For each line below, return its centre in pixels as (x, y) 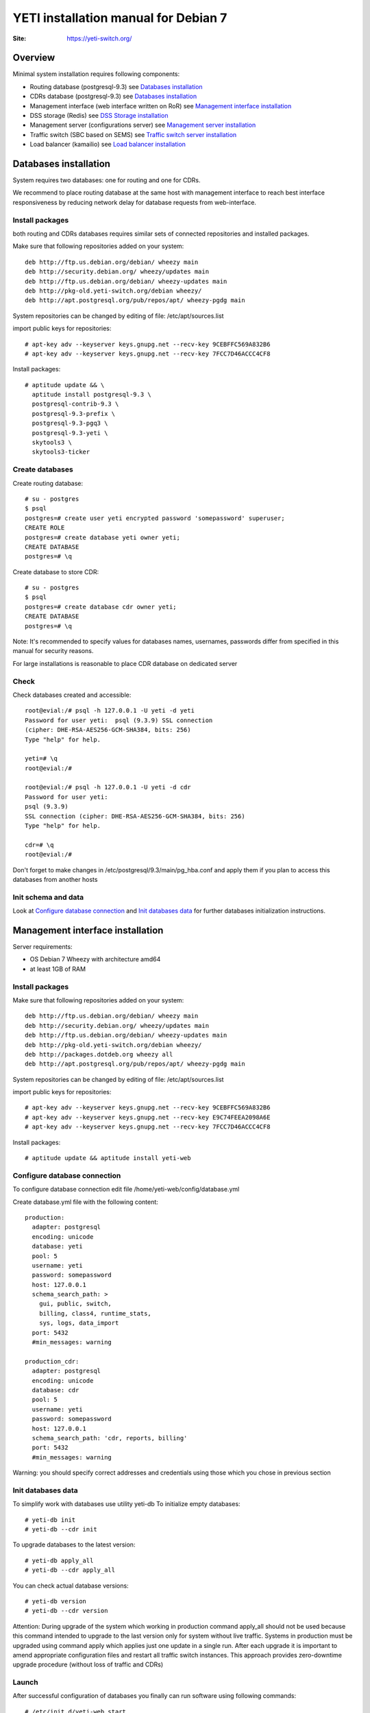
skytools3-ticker (61, 452)
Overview (34, 58)
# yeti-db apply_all (59, 1560)
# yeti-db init (50, 1520)
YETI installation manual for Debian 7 (120, 18)
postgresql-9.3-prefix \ (74, 414)
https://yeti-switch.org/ (99, 38)
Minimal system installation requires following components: (96, 74)
